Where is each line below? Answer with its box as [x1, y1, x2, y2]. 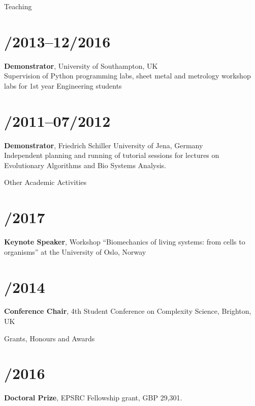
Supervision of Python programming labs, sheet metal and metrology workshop [4, 70, 251, 81]
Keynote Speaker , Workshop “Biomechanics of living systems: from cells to [4, 236, 245, 247]
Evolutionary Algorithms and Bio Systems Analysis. [4, 159, 166, 170]
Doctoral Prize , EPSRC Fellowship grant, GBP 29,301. [4, 392, 182, 403]
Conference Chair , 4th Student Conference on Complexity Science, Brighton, [4, 306, 251, 316]
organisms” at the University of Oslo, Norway [4, 246, 146, 257]
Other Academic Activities [4, 177, 87, 187]
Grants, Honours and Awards [4, 333, 95, 343]
